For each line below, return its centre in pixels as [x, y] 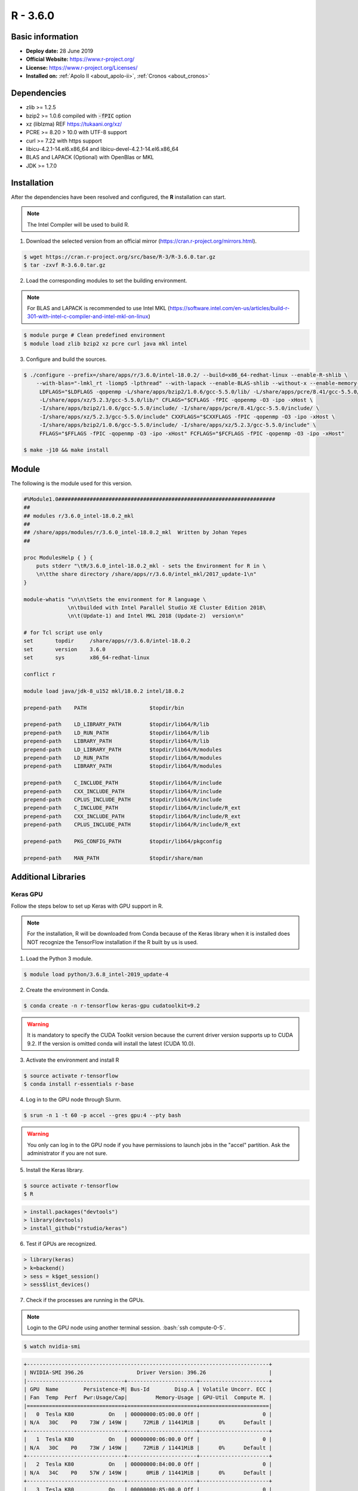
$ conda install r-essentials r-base [79, 1084]
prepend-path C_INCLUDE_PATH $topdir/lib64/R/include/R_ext [132, 808]
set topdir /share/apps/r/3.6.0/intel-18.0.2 [107, 641]
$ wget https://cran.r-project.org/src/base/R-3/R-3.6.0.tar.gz [120, 257]
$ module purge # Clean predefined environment [94, 335]
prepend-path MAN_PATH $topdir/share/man [113, 858]
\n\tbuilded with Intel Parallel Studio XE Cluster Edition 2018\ [167, 607]
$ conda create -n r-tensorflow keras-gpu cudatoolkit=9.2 [112, 1006]
